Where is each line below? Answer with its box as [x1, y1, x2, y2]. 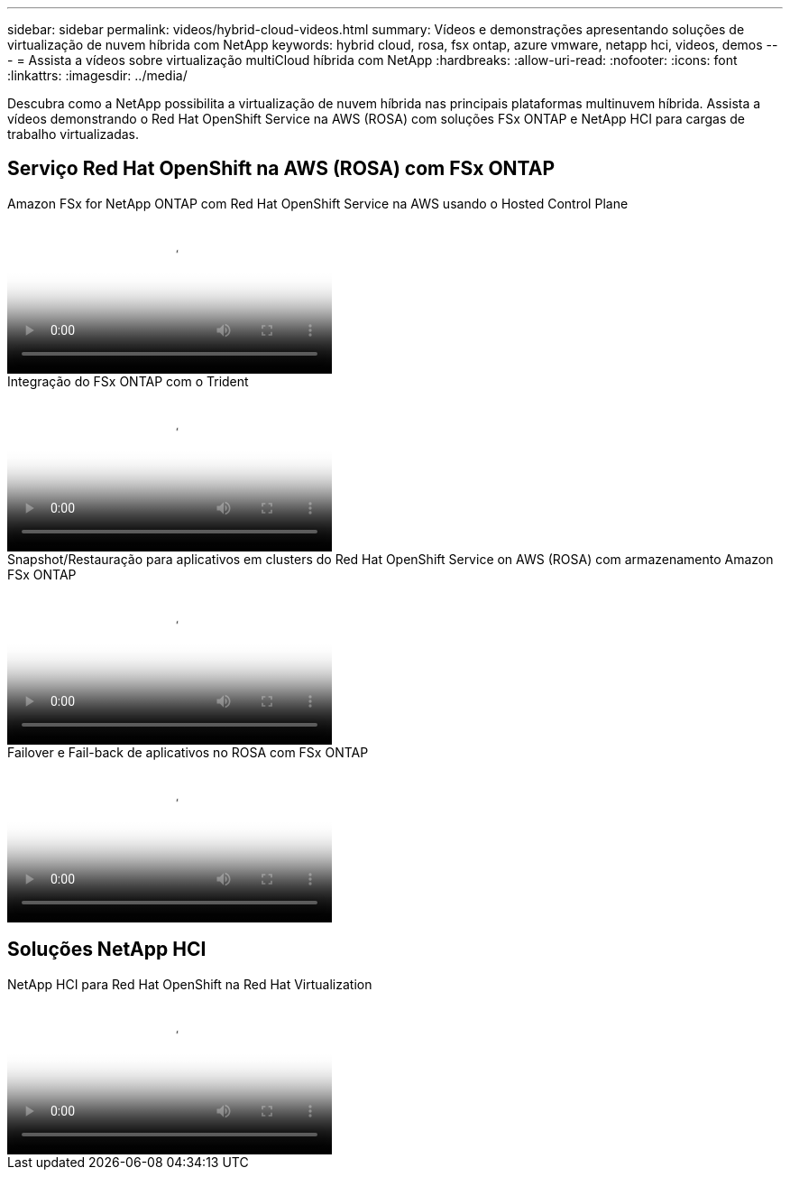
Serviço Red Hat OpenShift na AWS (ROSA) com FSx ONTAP [7, 157, 556, 181]
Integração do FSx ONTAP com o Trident [7, 373, 249, 389]
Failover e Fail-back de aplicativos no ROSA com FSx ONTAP [7, 744, 369, 760]
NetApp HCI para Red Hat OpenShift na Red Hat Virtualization [7, 976, 372, 992]
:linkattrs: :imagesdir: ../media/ [7, 68, 188, 83]
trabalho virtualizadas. [7, 126, 139, 142]
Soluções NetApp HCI [7, 938, 207, 961]
